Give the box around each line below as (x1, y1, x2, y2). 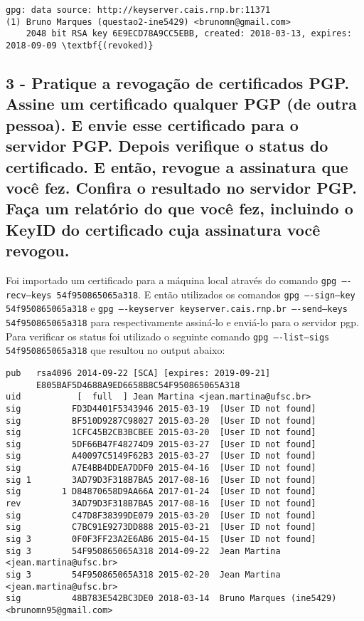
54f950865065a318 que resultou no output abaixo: (6, 343, 225, 358)
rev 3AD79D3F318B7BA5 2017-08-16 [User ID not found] (6, 499, 316, 509)
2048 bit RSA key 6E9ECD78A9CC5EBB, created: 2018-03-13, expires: (26, 28, 352, 39)
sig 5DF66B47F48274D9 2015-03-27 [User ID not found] (6, 439, 316, 449)
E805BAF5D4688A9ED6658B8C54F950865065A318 (36, 380, 240, 390)
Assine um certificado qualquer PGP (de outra (6, 93, 357, 115)
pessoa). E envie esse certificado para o (6, 113, 299, 135)
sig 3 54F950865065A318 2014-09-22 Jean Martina (6, 546, 281, 556)
